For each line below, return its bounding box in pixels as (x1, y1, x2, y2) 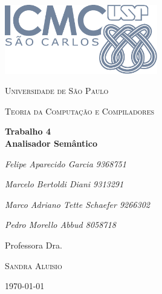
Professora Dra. (5, 238, 62, 251)
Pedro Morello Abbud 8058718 (5, 218, 116, 231)
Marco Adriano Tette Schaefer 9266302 (5, 198, 150, 210)
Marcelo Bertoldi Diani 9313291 (5, 178, 124, 190)
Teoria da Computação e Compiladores (5, 104, 155, 117)
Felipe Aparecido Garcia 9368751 (5, 157, 126, 170)
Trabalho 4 (5, 125, 51, 138)
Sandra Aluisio (5, 259, 62, 272)
